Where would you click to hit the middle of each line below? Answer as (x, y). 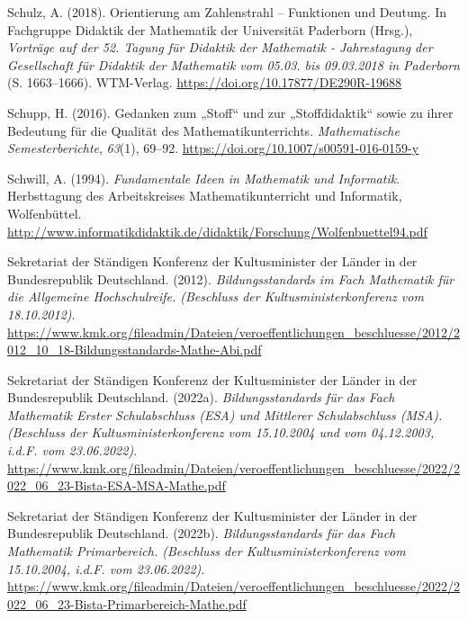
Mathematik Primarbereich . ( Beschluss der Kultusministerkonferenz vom (207, 551)
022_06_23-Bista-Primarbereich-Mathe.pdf (127, 603)
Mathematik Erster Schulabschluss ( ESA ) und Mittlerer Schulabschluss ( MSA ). (225, 414)
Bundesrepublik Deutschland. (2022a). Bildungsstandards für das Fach (201, 397)
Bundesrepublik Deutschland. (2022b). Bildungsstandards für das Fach (202, 533)
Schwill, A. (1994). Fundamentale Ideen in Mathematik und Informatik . (204, 178)
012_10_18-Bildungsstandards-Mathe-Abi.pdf (135, 350)
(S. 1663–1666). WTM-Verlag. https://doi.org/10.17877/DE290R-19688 (204, 82)
